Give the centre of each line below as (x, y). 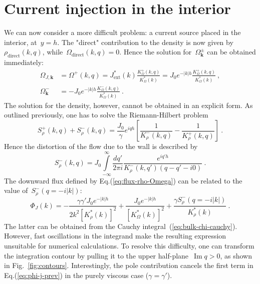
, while (53, 52)
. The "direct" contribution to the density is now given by (145, 42)
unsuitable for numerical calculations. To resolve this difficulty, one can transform (129, 245)
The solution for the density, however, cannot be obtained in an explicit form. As (128, 105)
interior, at (21, 42)
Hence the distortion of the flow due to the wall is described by (101, 146)
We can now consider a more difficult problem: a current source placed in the (122, 32)
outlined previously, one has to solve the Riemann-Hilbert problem (106, 115)
